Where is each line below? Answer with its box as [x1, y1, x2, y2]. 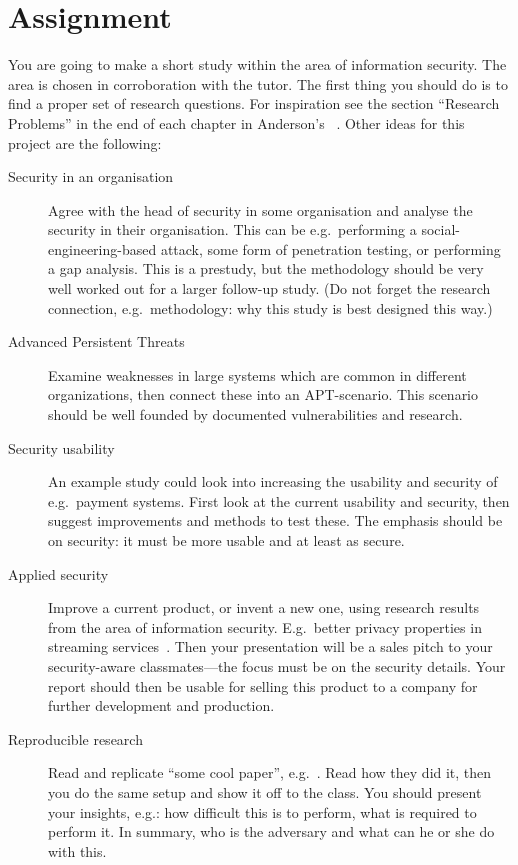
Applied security [8, 563, 109, 584]
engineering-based [48, 238, 157, 259]
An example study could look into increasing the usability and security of [48, 471, 498, 492]
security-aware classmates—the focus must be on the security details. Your [48, 655, 506, 676]
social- [421, 219, 460, 240]
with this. [48, 840, 107, 861]
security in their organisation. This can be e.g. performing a [48, 219, 417, 240]
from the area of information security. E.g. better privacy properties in [48, 616, 482, 637]
